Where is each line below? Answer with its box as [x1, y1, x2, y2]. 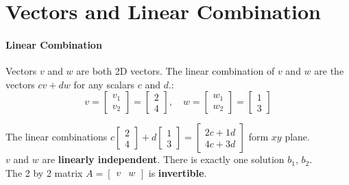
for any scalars [73, 77, 135, 91]
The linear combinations [5, 129, 108, 144]
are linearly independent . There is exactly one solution [42, 152, 285, 166]
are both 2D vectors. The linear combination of [76, 64, 275, 78]
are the [314, 64, 344, 78]
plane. [285, 129, 310, 144]
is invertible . [148, 165, 207, 180]
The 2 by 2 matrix [5, 165, 83, 180]
